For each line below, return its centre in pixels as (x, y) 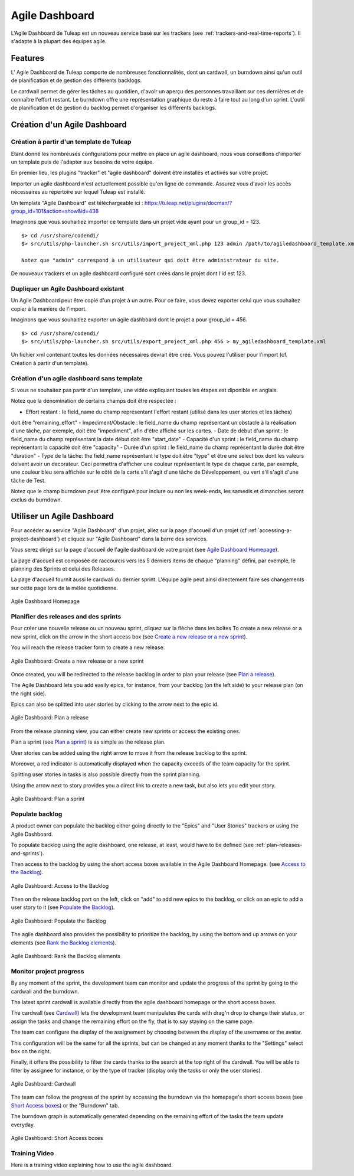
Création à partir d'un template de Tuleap (71, 142)
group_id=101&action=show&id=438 (55, 211)
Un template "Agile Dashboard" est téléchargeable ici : (77, 203)
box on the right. (31, 1051)
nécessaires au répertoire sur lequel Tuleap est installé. (78, 192)
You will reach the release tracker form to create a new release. (88, 647)
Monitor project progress (47, 971)
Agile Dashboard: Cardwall (43, 1084)
